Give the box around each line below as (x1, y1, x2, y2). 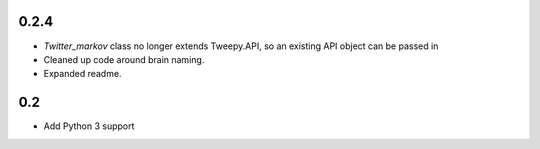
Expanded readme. (43, 68, 122, 80)
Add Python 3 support (43, 120, 135, 132)
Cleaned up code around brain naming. (43, 53, 205, 65)
